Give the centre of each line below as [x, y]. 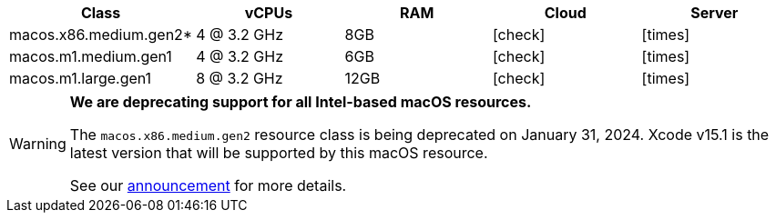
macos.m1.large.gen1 [81, 78]
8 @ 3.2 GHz [240, 78]
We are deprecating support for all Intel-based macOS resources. [301, 102]
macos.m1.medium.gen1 [91, 56]
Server [715, 13]
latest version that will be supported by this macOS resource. [279, 153]
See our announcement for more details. [208, 185]
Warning [38, 144]
